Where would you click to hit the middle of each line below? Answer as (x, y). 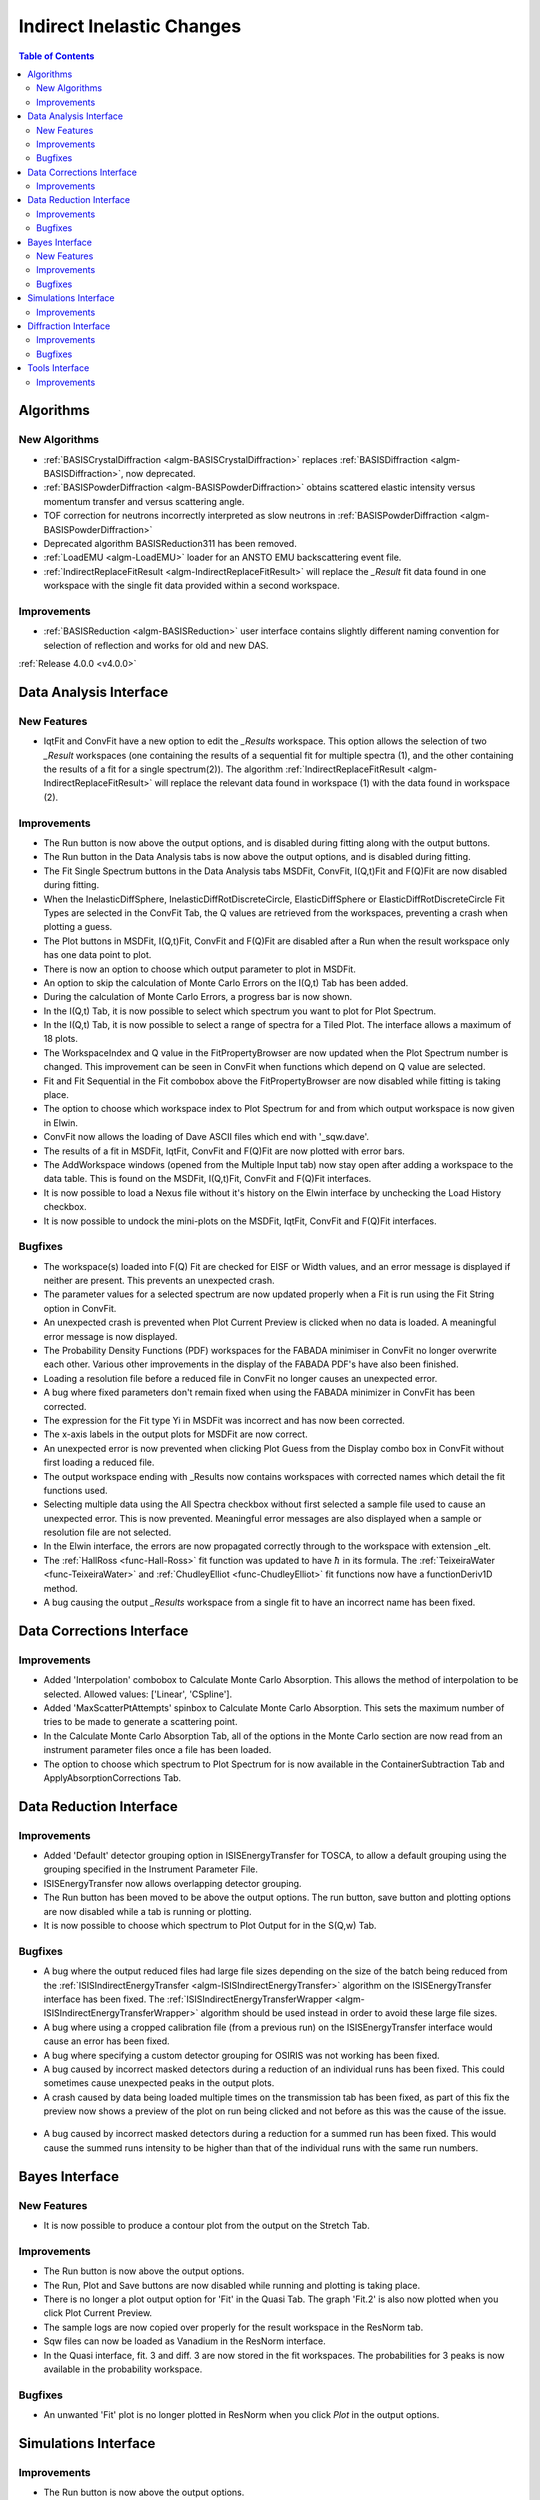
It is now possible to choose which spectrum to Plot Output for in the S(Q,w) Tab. (210, 1926)
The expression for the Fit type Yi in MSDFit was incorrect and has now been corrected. (224, 1420)
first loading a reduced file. (99, 1462)
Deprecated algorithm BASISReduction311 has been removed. (170, 544)
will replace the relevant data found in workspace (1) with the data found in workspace (332, 783)
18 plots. (61, 1039)
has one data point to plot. (97, 955)
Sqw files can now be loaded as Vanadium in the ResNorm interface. (185, 2341)
